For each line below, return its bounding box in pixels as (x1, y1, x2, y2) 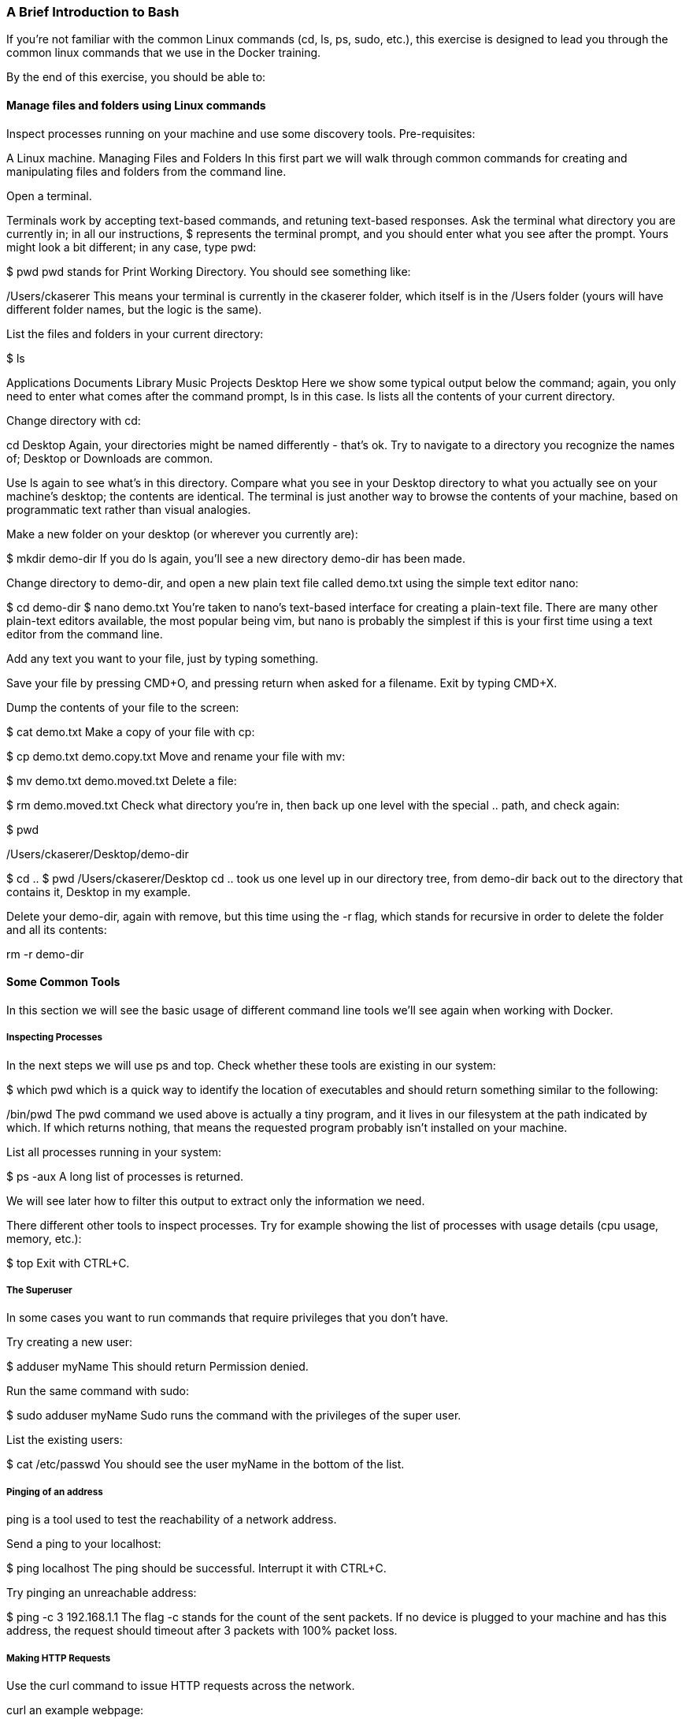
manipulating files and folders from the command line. (6, 164, 287, 178)
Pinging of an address (6, 1486, 103, 1498)
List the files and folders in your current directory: (6, 326, 264, 340)
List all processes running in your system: (6, 1144, 222, 1159)
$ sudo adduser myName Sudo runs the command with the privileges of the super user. (6, 1408, 461, 1423)
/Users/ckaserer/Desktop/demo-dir (6, 846, 189, 861)
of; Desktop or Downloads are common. (6, 451, 213, 465)
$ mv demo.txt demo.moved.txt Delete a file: (6, 773, 237, 787)
